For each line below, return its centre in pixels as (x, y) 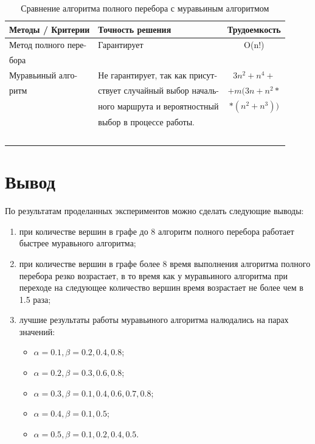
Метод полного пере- (48, 45)
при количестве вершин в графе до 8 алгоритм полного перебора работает (157, 231)
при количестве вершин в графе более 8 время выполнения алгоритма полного (165, 263)
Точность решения (135, 29)
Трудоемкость (254, 29)
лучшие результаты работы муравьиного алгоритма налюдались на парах (154, 320)
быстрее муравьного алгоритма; (78, 243)
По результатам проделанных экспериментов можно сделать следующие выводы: (154, 211)
